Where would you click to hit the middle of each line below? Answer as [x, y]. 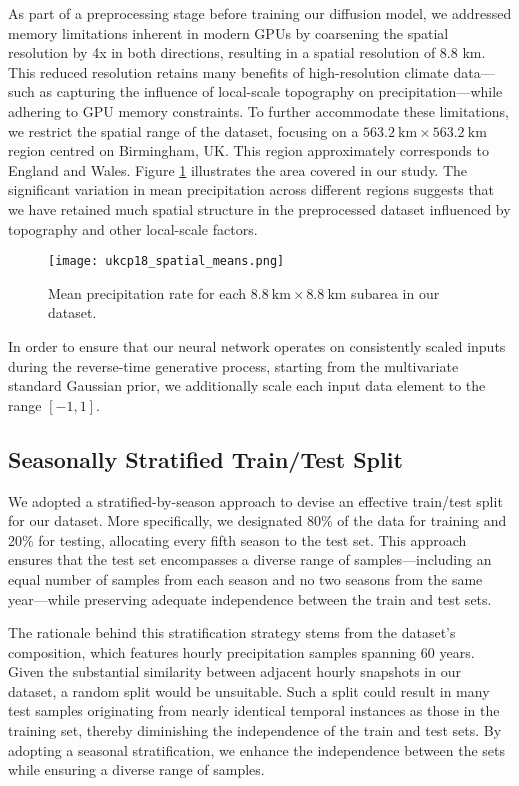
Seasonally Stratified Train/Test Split [205, 458]
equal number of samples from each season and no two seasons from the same [245, 578]
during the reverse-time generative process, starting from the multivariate [233, 365]
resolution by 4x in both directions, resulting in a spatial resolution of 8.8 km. [247, 52]
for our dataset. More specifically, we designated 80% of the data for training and [257, 520]
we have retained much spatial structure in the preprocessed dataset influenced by [259, 208]
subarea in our [395, 292]
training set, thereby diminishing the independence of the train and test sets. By [255, 730]
